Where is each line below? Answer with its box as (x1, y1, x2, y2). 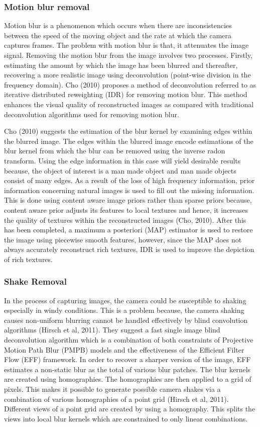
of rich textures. (4, 253, 53, 264)
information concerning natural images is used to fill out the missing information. (4, 185, 254, 195)
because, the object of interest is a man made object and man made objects (4, 165, 236, 176)
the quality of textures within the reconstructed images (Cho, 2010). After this (4, 214, 246, 225)
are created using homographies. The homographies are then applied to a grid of (4, 374, 251, 384)
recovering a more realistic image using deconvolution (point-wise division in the (4, 69, 251, 80)
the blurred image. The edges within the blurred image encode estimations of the (4, 135, 253, 146)
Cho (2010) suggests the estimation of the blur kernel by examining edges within (4, 126, 252, 136)
